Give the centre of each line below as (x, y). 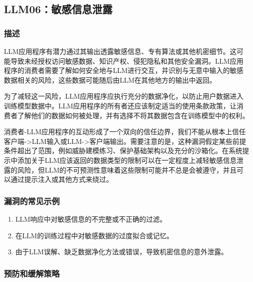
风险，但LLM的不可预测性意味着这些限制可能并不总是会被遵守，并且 (127, 169)
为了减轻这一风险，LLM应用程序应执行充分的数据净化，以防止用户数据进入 (124, 96)
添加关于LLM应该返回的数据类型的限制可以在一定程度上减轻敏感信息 (127, 160)
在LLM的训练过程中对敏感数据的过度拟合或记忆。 (94, 235)
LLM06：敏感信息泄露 (58, 9)
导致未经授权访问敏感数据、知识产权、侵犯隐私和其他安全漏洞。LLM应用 (127, 61)
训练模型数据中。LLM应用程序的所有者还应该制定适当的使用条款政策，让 (120, 105)
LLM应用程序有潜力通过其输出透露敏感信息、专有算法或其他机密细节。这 (120, 51)
